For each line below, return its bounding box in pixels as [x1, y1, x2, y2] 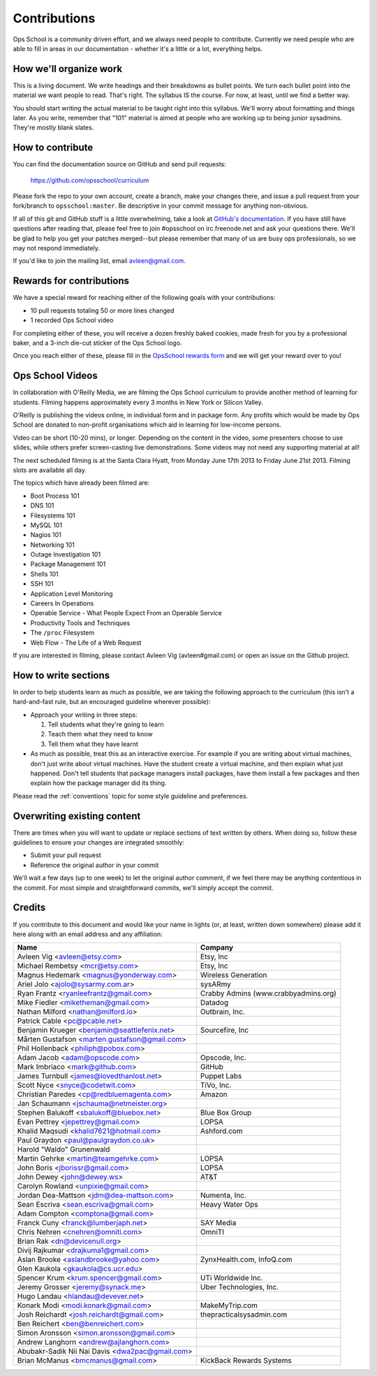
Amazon [200, 1089, 228, 1099]
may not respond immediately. [13, 244, 101, 252]
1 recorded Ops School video [30, 316, 114, 324]
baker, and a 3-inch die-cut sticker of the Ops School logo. [13, 338, 182, 347]
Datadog [200, 998, 229, 1008]
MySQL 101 [30, 521, 63, 529]
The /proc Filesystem [30, 629, 95, 637]
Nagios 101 [30, 531, 62, 539]
